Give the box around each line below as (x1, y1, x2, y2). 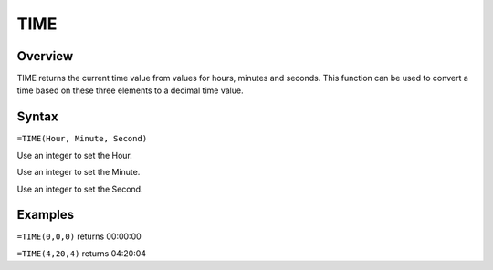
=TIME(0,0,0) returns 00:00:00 (16, 231, 142, 242)
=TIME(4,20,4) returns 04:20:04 (16, 247, 146, 259)
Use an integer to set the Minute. (16, 167, 141, 178)
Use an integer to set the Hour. (16, 150, 132, 161)
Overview (16, 48, 74, 64)
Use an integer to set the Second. (16, 183, 143, 194)
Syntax (16, 109, 58, 125)
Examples (16, 207, 75, 223)
